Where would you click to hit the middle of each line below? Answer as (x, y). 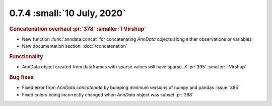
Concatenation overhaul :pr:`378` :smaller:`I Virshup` (78, 29)
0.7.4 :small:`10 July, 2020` (67, 13)
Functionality (26, 56)
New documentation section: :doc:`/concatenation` (75, 46)
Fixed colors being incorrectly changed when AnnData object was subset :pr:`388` (108, 94)
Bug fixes (21, 77)
